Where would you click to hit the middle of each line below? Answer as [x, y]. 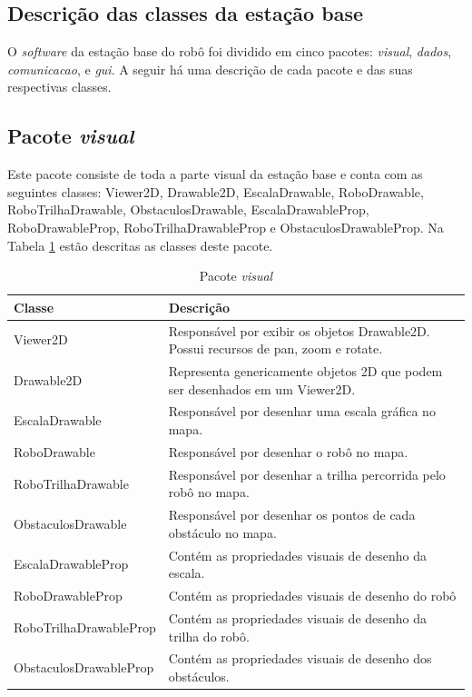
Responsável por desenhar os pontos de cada [292, 515]
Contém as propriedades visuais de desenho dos [300, 658]
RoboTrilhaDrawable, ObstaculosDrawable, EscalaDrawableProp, [188, 209]
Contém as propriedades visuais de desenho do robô [312, 596]
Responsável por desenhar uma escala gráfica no [302, 411]
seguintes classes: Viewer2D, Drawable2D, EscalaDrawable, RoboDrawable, [216, 191]
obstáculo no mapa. [222, 532]
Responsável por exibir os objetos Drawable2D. [299, 330]
